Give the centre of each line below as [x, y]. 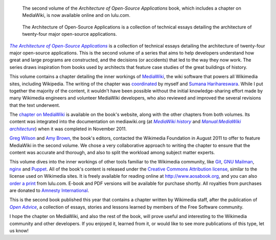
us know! [19, 230]
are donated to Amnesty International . [49, 190]
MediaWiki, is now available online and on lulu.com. [76, 15]
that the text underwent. [35, 105]
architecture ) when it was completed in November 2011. [68, 129]
